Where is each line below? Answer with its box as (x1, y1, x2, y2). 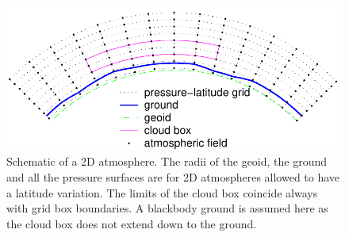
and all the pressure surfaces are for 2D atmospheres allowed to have (6, 168, 340, 185)
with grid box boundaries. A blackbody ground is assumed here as (6, 200, 328, 216)
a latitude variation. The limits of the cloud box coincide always (6, 184, 318, 201)
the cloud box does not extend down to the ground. (6, 215, 257, 231)
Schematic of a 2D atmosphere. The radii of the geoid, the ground (6, 153, 328, 170)
